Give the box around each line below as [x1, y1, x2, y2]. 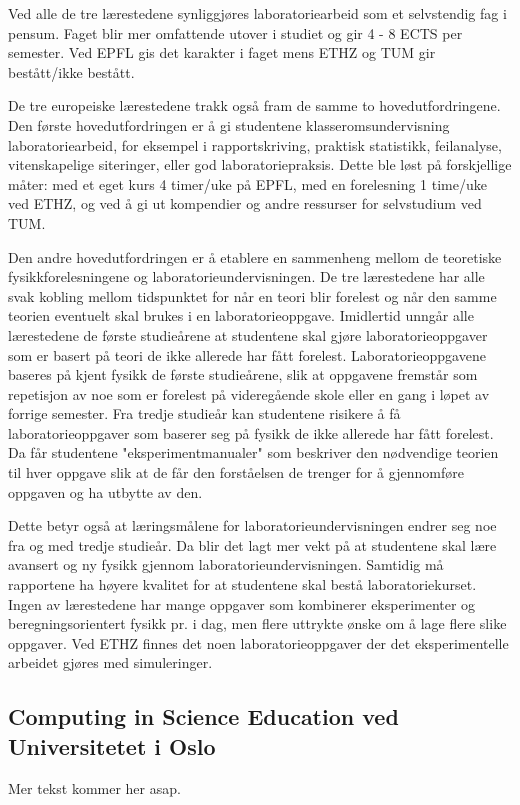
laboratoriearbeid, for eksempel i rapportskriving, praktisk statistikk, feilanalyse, [8, 134, 502, 155]
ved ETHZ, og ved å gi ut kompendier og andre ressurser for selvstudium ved [8, 193, 482, 214]
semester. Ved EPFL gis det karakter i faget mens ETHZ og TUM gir [8, 42, 436, 63]
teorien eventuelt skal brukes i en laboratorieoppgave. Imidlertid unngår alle [8, 305, 474, 326]
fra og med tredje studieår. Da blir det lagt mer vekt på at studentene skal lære [8, 534, 497, 555]
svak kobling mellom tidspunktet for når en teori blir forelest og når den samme [8, 285, 497, 306]
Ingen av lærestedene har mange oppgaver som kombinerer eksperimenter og [8, 593, 476, 614]
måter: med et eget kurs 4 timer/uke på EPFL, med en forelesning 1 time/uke [8, 173, 487, 194]
